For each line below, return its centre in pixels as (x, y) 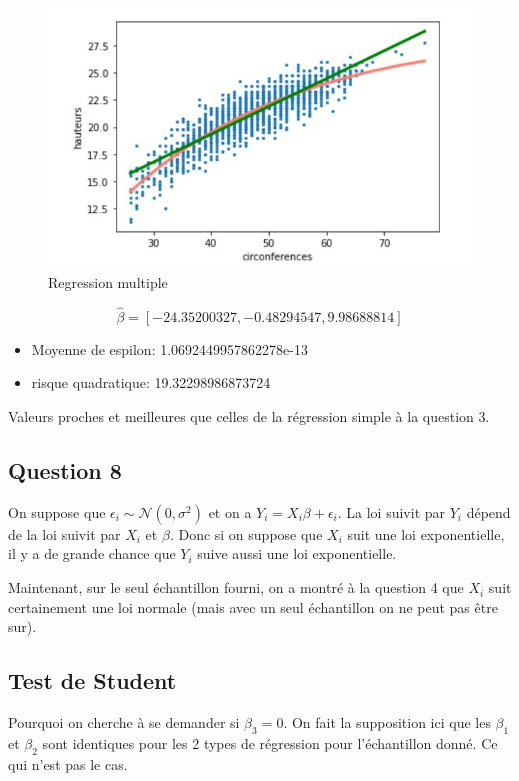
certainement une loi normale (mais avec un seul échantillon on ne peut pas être (253, 606)
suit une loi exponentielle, (426, 533)
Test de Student (92, 680)
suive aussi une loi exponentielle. (297, 553)
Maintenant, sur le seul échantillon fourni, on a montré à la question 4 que (236, 587)
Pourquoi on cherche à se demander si (124, 722)
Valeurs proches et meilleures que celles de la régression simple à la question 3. (249, 416)
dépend (488, 511)
